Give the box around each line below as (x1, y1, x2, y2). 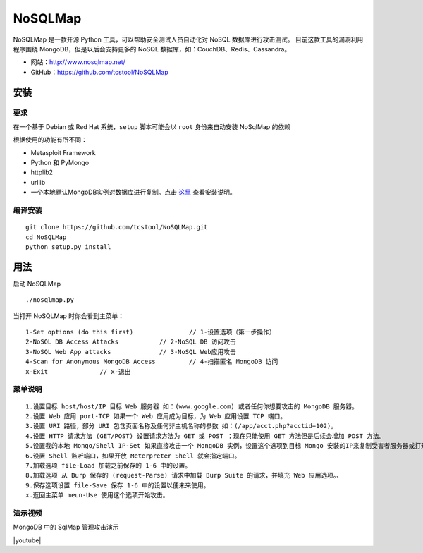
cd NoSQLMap (25, 233, 67, 241)
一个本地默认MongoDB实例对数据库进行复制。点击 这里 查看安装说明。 (30, 188, 236, 197)
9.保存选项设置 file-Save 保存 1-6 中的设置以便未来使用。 (25, 481, 210, 490)
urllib (30, 178, 46, 186)
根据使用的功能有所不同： (13, 135, 87, 144)
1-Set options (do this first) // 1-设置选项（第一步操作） (25, 328, 276, 336)
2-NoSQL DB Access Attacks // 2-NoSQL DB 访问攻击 (25, 338, 236, 346)
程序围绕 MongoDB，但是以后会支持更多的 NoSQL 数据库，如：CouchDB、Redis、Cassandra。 (13, 44, 291, 53)
